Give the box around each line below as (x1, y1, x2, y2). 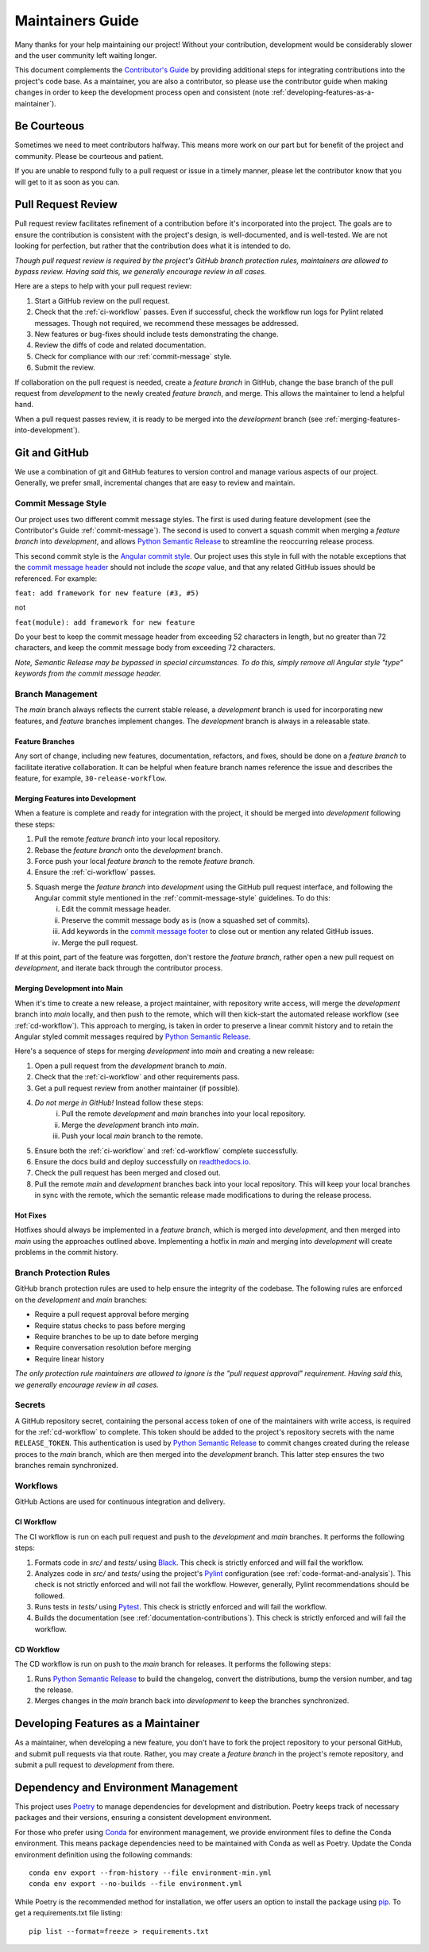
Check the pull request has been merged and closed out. (34, 1168, 222, 1178)
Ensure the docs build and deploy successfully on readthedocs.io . (34, 1156, 251, 1166)
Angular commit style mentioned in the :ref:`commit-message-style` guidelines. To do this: (34, 893, 331, 903)
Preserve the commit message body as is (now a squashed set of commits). (61, 915, 310, 925)
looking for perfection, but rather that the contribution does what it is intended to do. (14, 241, 292, 250)
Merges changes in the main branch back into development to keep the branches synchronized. (34, 1696, 350, 1706)
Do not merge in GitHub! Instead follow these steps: (34, 1098, 204, 1107)
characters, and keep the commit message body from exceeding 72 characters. (14, 643, 276, 653)
